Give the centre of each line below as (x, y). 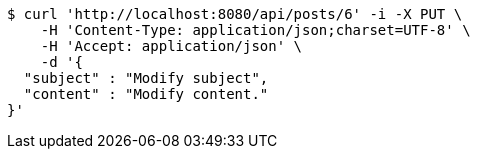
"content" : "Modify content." (146, 94)
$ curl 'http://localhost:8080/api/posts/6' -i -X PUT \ (235, 14)
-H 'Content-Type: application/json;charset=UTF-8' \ (255, 30)
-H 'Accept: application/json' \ (171, 46)
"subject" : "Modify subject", (146, 78)
